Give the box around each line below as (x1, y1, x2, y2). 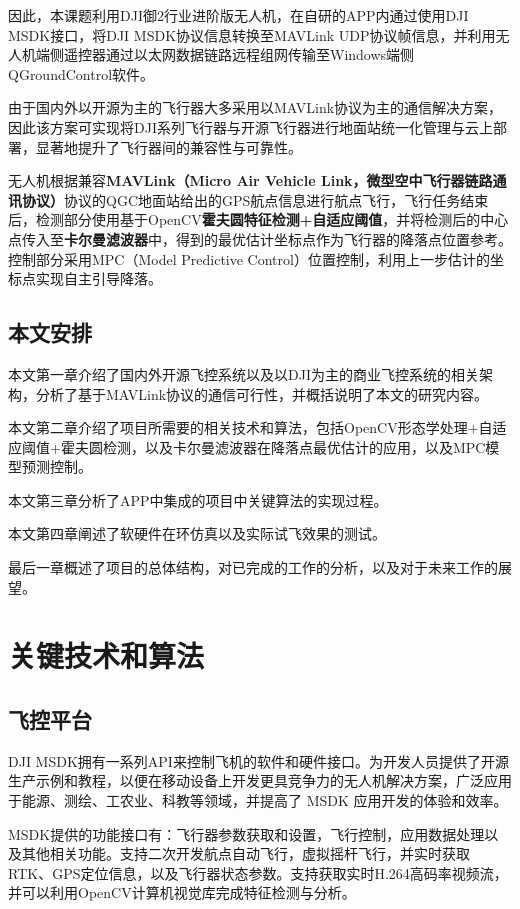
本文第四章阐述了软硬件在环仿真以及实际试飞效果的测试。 (8, 523, 386, 544)
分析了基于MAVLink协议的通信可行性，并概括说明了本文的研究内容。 (35, 383, 489, 404)
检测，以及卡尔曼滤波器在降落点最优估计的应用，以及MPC (102, 436, 486, 457)
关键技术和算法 (8, 635, 205, 676)
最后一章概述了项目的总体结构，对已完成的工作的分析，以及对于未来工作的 (8, 557, 498, 578)
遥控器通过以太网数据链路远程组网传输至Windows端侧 (63, 44, 415, 65)
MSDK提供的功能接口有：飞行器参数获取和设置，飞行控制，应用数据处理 (8, 823, 485, 844)
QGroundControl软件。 (8, 63, 155, 84)
